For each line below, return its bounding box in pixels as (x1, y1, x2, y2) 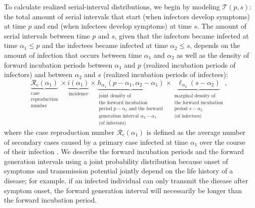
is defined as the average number (146, 126, 246, 137)
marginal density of (174, 93, 215, 98)
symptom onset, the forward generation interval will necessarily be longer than (4, 185, 242, 195)
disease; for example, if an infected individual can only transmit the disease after (4, 175, 249, 185)
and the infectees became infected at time (42, 40, 168, 50)
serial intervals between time (4, 30, 90, 41)
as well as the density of (176, 49, 249, 60)
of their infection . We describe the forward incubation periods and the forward (4, 146, 244, 157)
